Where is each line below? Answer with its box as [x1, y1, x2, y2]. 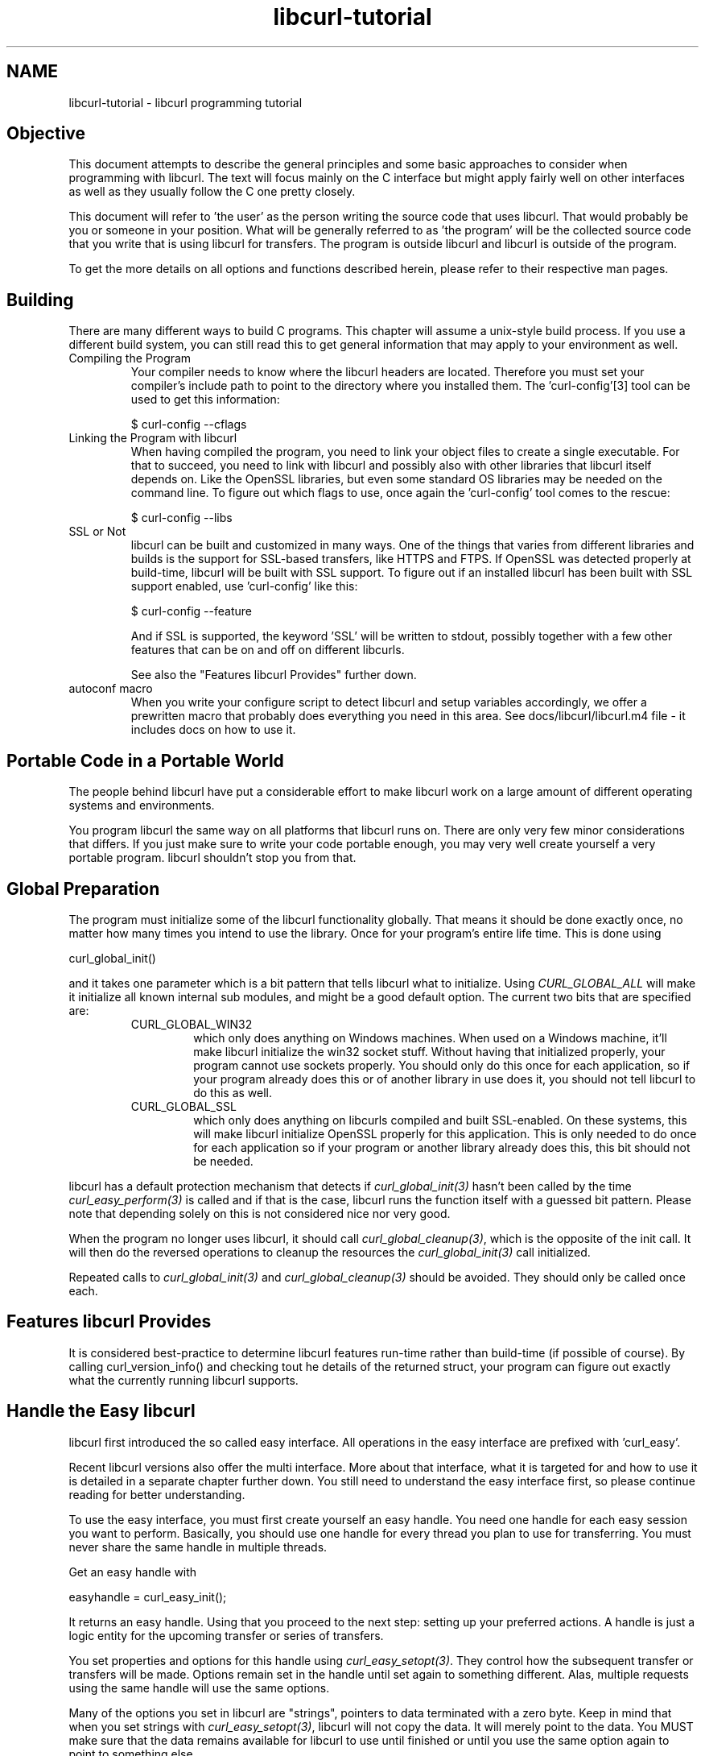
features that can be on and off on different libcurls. [130, 643, 405, 657]
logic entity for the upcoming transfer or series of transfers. [68, 1628, 384, 1642]
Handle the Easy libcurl [6, 1401, 196, 1422]
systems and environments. [68, 798, 215, 813]
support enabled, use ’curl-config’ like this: [130, 579, 358, 594]
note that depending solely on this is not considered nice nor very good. [68, 1206, 451, 1220]
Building [6, 289, 74, 310]
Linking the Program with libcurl [68, 431, 237, 445]
